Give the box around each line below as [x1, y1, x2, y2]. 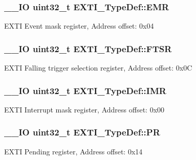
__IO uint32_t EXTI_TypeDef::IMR [4, 84, 166, 97]
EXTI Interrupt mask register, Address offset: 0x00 [4, 104, 165, 115]
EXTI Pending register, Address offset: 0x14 [4, 146, 143, 156]
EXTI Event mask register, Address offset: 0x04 [4, 20, 154, 31]
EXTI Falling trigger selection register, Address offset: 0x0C [4, 62, 192, 73]
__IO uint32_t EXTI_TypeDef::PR [4, 126, 160, 139]
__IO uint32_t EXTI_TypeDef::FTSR [4, 42, 172, 55]
